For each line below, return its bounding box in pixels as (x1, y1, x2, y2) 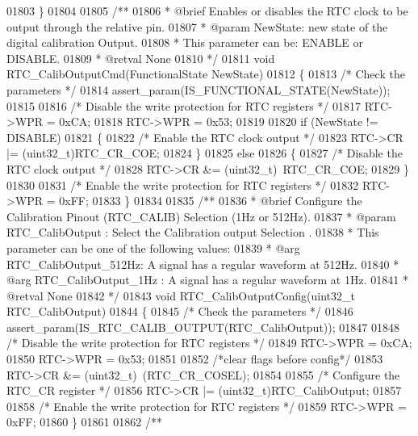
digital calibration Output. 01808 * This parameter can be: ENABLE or (6, 34, 364, 51)
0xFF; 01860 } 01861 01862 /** (6, 413, 162, 430)
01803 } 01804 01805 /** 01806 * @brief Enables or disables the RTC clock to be (6, 2, 408, 19)
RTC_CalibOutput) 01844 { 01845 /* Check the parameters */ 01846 (6, 303, 353, 320)
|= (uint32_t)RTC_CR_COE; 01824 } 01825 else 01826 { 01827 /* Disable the (6, 145, 403, 161)
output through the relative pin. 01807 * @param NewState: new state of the (6, 18, 388, 35)
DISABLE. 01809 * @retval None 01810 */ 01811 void (6, 49, 275, 66)
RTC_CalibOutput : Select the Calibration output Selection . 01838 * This (6, 224, 379, 241)
